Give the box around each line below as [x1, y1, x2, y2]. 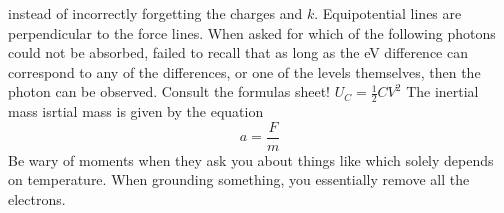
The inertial [406, 81, 479, 102]
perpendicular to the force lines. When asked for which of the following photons [8, 22, 496, 43]
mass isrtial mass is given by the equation [8, 101, 264, 122]
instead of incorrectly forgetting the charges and [8, 3, 303, 23]
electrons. [8, 189, 66, 210]
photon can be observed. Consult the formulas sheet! [8, 81, 330, 102]
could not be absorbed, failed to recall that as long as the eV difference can [8, 42, 468, 63]
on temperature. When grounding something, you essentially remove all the [8, 169, 470, 190]
